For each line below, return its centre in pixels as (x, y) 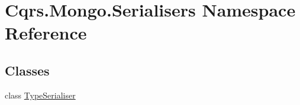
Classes (27, 70)
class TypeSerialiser (40, 95)
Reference (46, 33)
